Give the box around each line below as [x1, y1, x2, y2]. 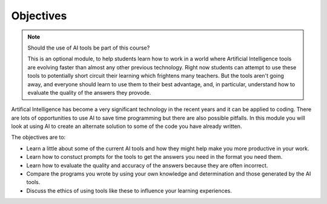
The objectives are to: [11, 133, 66, 141]
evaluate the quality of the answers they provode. [27, 89, 151, 96]
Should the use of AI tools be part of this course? [27, 44, 150, 51]
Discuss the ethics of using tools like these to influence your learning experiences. [26, 187, 233, 194]
